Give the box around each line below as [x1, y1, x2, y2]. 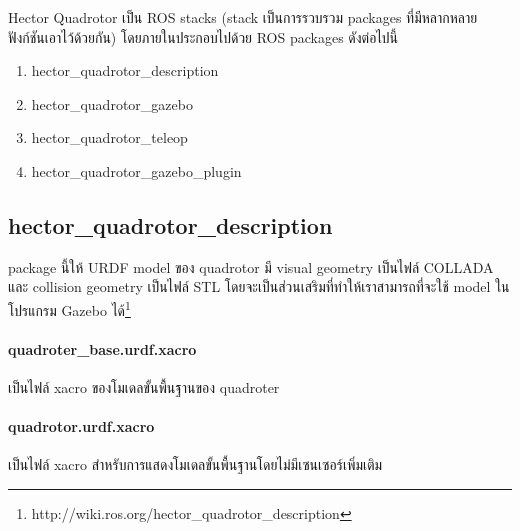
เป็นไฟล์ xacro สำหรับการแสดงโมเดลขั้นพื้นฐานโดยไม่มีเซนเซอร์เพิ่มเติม [8, 454, 383, 475]
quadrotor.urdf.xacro [8, 416, 155, 437]
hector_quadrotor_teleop [31, 127, 188, 148]
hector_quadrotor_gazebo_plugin [31, 160, 242, 181]
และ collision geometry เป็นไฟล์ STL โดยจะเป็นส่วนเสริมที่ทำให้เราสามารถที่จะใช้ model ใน [8, 276, 510, 297]
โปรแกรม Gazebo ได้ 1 [8, 296, 131, 320]
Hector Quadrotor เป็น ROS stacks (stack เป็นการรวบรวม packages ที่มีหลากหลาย [8, 7, 478, 27]
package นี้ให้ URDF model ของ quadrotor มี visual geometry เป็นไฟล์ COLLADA [8, 256, 494, 277]
